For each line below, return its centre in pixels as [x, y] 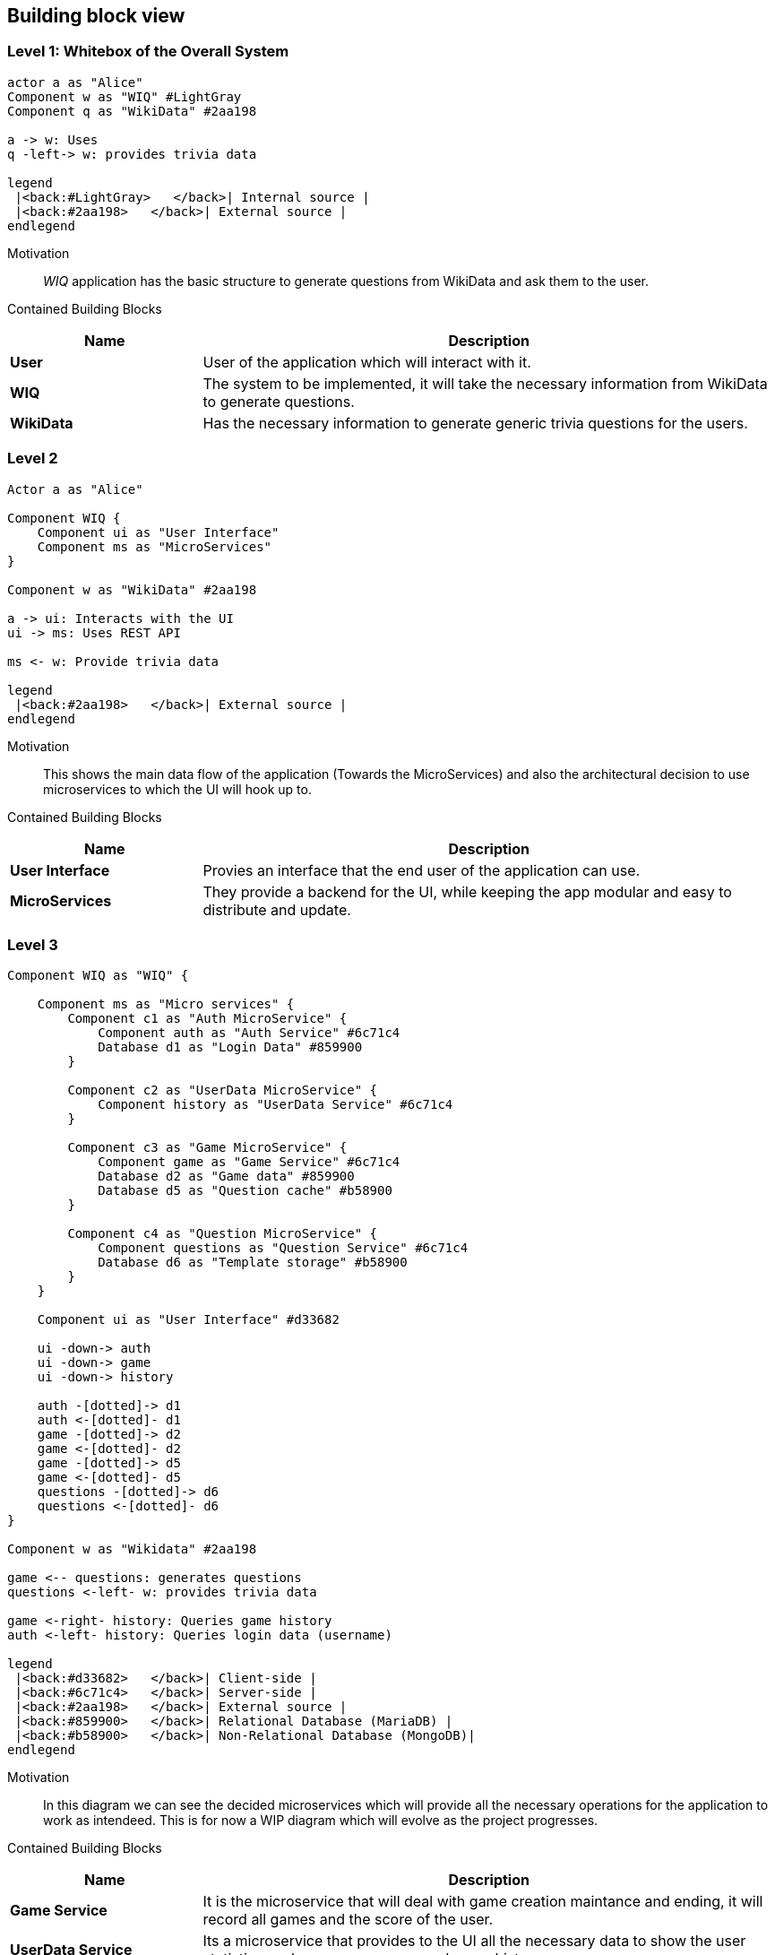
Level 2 [33, 458]
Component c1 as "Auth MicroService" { [207, 1019]
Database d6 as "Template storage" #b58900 [253, 1263]
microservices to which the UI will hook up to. [177, 789]
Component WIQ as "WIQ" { [98, 976]
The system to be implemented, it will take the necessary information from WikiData [485, 383]
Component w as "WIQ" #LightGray [125, 96]
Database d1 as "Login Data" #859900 [230, 1047]
